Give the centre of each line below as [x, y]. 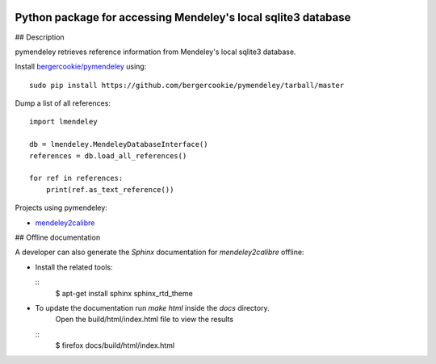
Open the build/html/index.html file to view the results [145, 320]
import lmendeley [63, 122]
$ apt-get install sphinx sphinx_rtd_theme [124, 293]
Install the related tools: [74, 267]
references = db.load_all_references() [108, 156]
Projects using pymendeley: [61, 208]
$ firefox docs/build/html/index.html [115, 345]
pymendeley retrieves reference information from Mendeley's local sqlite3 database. [155, 52]
